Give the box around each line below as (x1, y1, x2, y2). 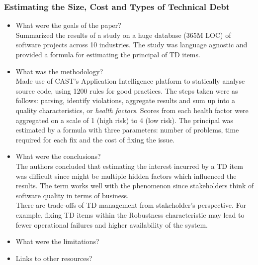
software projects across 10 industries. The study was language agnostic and (15, 39, 248, 50)
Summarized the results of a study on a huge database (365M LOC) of (15, 29, 231, 40)
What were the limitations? (15, 236, 99, 247)
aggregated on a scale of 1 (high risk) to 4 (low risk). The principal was (15, 115, 233, 125)
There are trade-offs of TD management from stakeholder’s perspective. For (15, 200, 247, 210)
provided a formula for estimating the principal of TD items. (15, 49, 200, 59)
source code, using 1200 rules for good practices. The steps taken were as (15, 85, 238, 96)
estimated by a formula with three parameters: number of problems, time (15, 125, 239, 135)
